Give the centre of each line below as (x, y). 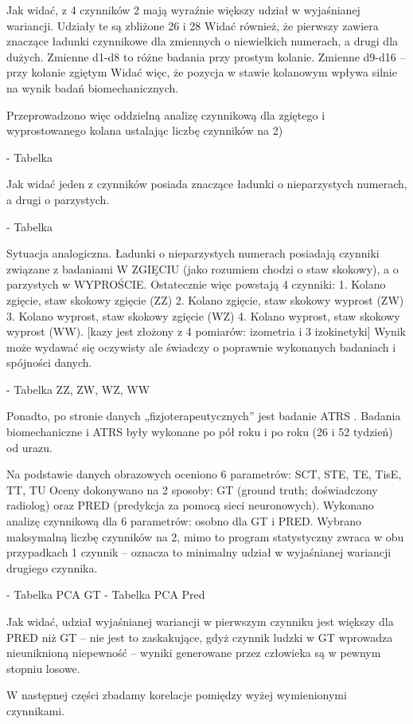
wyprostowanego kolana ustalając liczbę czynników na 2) (145, 130)
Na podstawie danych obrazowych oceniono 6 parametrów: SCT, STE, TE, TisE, (204, 474)
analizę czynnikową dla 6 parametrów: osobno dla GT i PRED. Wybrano (184, 521)
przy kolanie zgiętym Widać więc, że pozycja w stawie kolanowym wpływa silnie (202, 72)
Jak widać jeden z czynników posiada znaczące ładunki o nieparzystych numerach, (207, 184)
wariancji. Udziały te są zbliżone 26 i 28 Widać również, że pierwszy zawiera (193, 25)
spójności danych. (49, 362)
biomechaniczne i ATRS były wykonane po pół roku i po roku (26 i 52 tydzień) (200, 432)
